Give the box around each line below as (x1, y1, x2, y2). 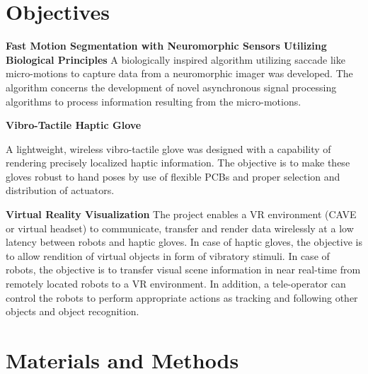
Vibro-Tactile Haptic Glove (6, 118, 142, 132)
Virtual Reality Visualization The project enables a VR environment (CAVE (6, 207, 357, 222)
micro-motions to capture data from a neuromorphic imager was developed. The (6, 66, 353, 81)
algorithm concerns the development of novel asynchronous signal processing (6, 79, 337, 94)
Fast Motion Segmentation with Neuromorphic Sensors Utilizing (6, 38, 327, 53)
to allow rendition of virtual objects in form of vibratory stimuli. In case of (6, 248, 330, 263)
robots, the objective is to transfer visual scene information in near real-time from (6, 262, 361, 277)
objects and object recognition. (6, 304, 139, 319)
